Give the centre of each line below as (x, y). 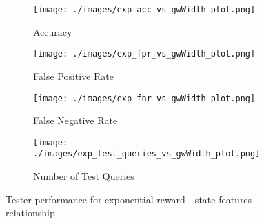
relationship (30, 213)
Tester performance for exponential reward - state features (129, 199)
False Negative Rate (75, 120)
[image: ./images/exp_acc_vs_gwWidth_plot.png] (144, 10)
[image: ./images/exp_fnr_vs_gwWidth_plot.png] (144, 98)
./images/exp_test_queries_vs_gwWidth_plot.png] (147, 154)
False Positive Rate (73, 75)
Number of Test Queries (84, 176)
